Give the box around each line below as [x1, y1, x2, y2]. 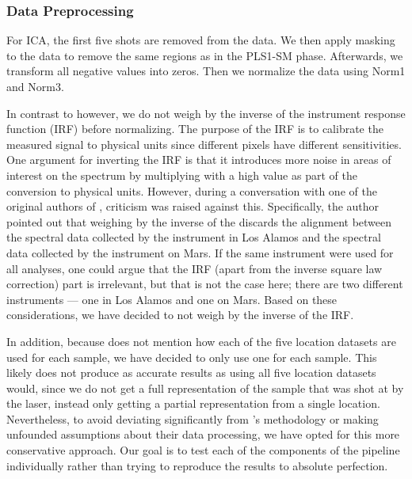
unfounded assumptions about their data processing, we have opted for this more [6, 426, 400, 443]
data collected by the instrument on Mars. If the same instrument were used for [6, 244, 394, 260]
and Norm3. [6, 78, 64, 94]
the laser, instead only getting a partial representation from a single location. [6, 395, 380, 412]
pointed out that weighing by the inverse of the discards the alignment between [6, 213, 392, 230]
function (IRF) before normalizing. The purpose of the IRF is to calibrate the [6, 120, 383, 137]
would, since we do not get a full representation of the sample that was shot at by [6, 379, 404, 396]
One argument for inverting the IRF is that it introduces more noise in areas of [6, 151, 391, 168]
